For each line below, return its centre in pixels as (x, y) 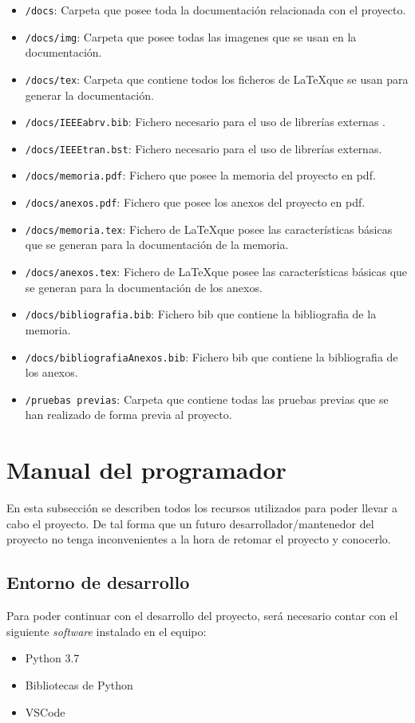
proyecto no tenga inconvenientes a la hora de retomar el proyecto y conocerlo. (199, 539)
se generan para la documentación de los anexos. (144, 287)
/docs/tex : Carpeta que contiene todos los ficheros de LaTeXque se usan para (217, 79)
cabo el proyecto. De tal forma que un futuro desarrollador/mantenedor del (190, 523)
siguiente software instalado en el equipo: (107, 631)
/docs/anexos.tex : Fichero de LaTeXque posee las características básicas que (216, 272)
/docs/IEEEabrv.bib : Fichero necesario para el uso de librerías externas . (205, 122)
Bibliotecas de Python (79, 684)
